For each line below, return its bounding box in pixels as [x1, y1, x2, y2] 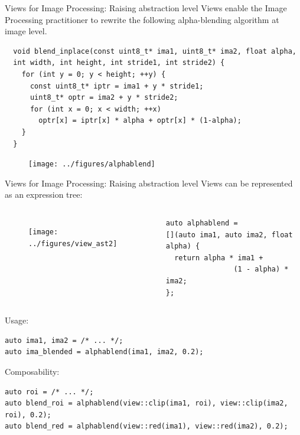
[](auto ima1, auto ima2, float [165, 230, 293, 239]
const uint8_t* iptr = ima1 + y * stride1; [30, 81, 204, 90]
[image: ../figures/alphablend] [28, 160, 155, 169]
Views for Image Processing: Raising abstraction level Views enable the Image [5, 2, 287, 14]
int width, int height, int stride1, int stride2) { [13, 58, 225, 67]
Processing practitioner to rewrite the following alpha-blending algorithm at [5, 13, 279, 25]
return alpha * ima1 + [174, 253, 263, 262]
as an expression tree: [5, 188, 83, 201]
